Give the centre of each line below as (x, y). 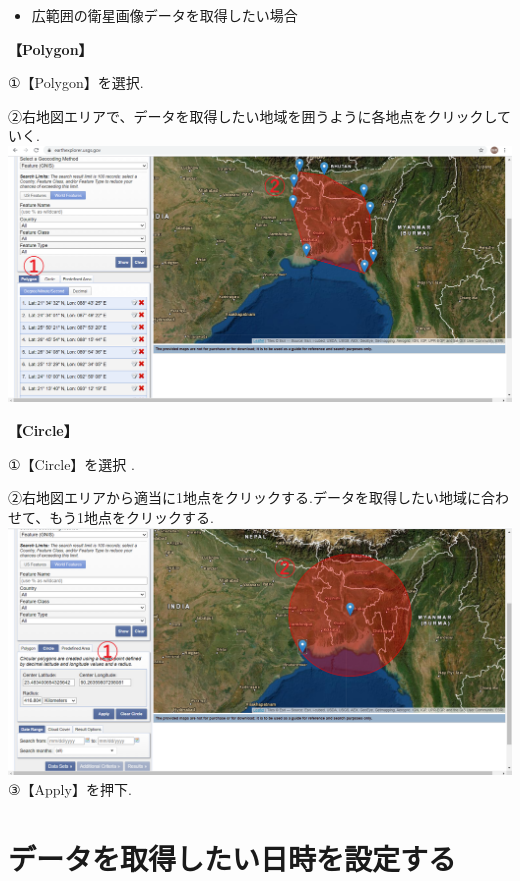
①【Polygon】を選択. (76, 82)
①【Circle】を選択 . (71, 463)
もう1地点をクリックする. (131, 516)
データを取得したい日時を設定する (232, 857)
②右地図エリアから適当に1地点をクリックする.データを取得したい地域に (244, 497)
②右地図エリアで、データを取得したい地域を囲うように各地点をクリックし (253, 115)
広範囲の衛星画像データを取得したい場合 (164, 15)
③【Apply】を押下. (70, 789)
